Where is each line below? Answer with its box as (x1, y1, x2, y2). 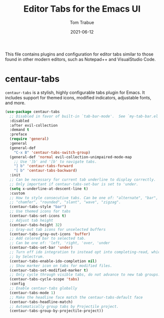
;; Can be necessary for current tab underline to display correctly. (9, 177, 156, 182)
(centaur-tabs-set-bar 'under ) (9, 245, 73, 250)
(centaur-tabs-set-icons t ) (9, 213, 67, 218)
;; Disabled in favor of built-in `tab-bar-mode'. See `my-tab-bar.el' (9, 113, 161, 119)
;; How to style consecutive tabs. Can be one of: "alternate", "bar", (9, 195, 159, 200)
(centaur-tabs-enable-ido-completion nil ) (9, 259, 97, 263)
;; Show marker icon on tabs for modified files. (9, 263, 112, 268)
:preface (9, 132, 27, 137)
